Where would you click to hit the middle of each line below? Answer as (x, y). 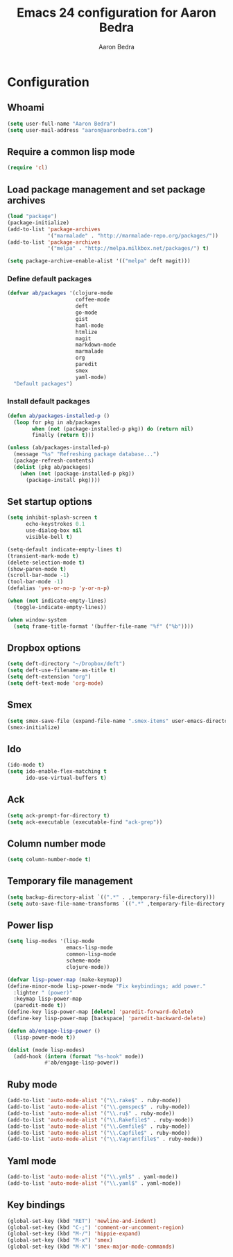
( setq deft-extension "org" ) (49, 677)
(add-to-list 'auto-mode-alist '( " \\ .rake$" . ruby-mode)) (94, 1101)
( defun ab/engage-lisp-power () (54, 1031)
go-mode (86, 313)
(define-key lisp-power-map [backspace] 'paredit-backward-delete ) (107, 1019)
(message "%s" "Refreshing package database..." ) (86, 454)
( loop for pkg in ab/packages (57, 422)
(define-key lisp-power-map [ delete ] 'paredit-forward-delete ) (101, 1012)
